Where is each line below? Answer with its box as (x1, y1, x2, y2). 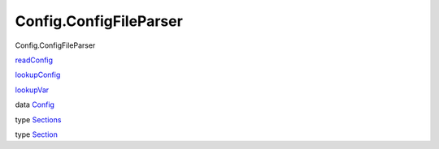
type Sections (15, 114, 62, 125)
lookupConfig (15, 70, 61, 80)
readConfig (15, 55, 53, 65)
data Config (15, 100, 54, 109)
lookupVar (15, 85, 50, 95)
